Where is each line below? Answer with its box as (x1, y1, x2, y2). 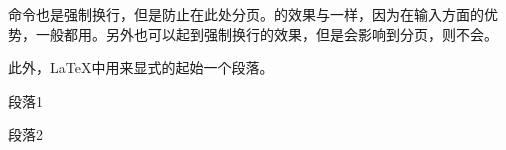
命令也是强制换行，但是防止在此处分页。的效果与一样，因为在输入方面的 (8, 4, 484, 24)
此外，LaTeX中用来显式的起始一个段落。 (8, 57, 274, 78)
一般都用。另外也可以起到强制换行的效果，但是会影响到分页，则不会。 (35, 23, 498, 44)
